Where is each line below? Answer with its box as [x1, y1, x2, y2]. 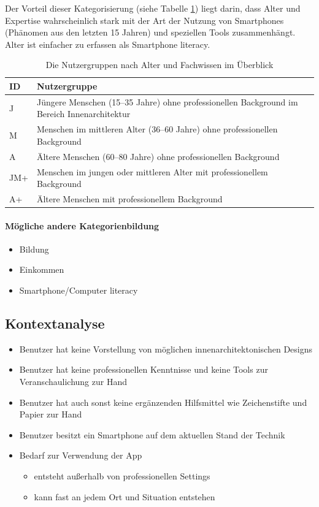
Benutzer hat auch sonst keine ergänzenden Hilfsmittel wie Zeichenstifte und [19, 395, 307, 408]
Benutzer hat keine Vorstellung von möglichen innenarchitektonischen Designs [19, 342, 312, 355]
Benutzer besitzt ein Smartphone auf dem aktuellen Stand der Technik [19, 428, 285, 441]
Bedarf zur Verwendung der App [19, 449, 142, 462]
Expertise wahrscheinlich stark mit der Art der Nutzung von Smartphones [5, 13, 284, 26]
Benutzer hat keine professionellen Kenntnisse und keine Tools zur [19, 363, 268, 376]
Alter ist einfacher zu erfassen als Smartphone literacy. [5, 37, 210, 50]
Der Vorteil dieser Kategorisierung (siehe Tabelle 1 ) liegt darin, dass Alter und [5, 2, 301, 14]
